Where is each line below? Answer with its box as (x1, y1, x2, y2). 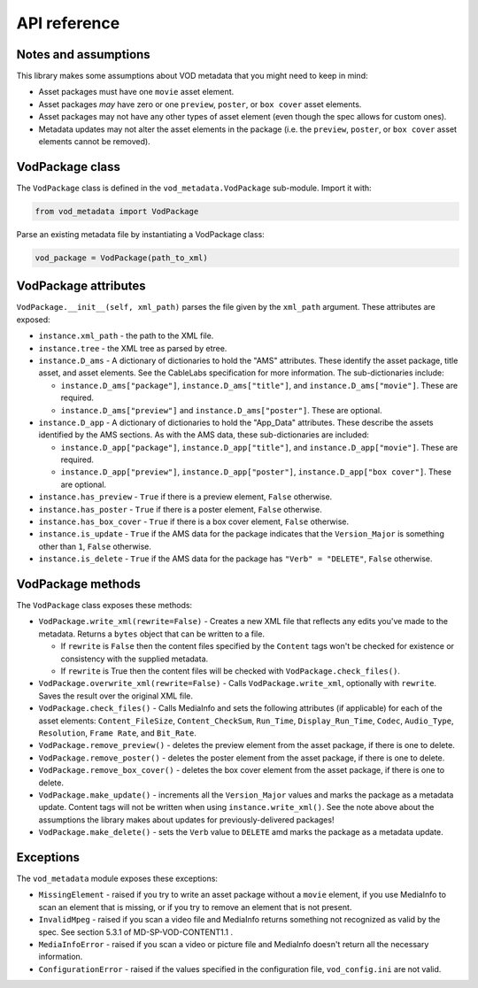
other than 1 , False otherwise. (38, 541, 152, 552)
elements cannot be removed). (38, 136, 150, 147)
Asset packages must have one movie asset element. (38, 87, 235, 97)
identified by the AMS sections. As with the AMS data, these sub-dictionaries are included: (38, 429, 369, 440)
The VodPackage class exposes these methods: (16, 600, 193, 611)
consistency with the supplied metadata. (60, 653, 209, 664)
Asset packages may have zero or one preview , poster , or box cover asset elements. (38, 98, 362, 110)
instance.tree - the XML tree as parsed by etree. (38, 343, 227, 353)
